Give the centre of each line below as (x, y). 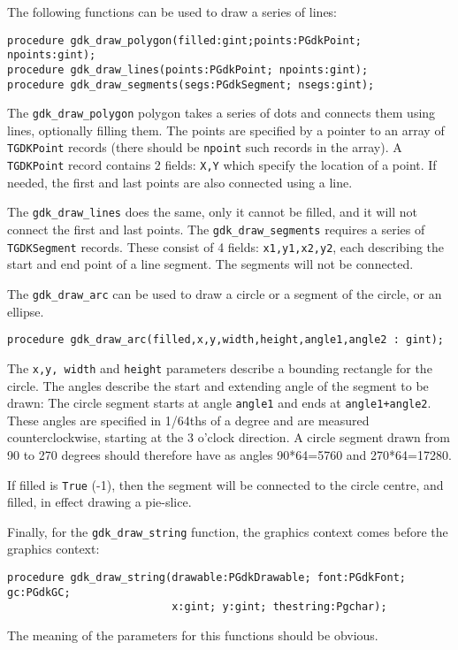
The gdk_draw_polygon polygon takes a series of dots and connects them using (221, 113)
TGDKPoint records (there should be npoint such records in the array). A (205, 147)
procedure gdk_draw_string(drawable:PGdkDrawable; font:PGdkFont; (207, 578)
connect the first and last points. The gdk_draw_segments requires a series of (216, 229)
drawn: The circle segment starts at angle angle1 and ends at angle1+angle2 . (219, 403)
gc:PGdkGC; (39, 592)
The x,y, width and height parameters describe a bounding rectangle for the (220, 367)
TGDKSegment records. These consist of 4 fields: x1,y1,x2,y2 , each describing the (226, 246)
